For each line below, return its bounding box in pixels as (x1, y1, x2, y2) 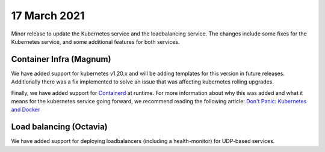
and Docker (11, 106, 40, 114)
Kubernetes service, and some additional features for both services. (11, 38, 180, 45)
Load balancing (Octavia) (11, 122, 108, 132)
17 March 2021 (11, 9, 85, 22)
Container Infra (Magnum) (11, 54, 111, 64)
